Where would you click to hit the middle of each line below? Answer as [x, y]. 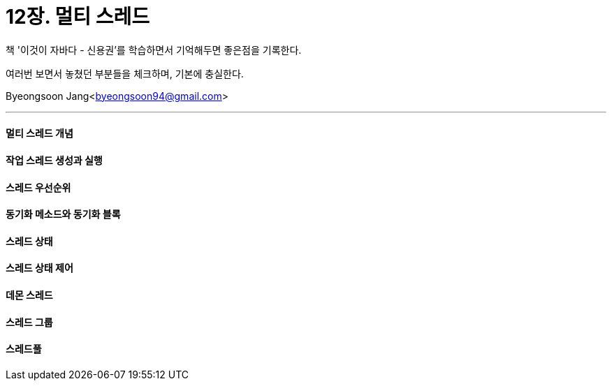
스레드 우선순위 [38, 187]
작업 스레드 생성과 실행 [54, 160]
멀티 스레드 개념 [39, 133]
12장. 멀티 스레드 [78, 17]
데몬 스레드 [29, 295]
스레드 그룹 [29, 322]
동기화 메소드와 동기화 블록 [63, 214]
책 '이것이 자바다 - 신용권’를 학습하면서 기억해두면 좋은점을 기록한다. [154, 50]
